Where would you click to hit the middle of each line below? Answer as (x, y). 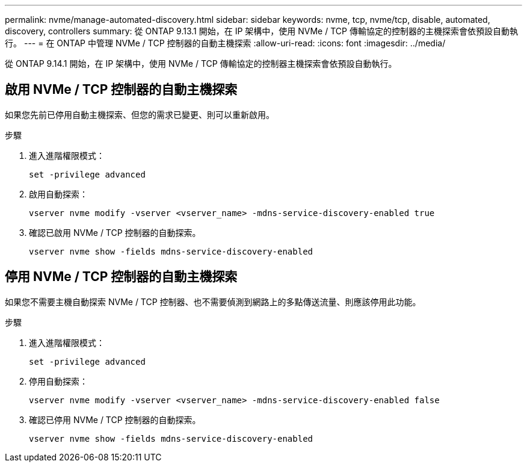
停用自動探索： (58, 381)
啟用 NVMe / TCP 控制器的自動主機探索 (121, 90)
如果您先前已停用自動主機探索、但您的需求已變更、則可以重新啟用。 (140, 114)
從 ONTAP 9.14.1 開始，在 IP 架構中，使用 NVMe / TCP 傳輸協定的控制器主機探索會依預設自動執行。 (201, 63)
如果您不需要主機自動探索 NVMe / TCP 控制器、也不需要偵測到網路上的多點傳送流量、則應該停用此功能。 (213, 302)
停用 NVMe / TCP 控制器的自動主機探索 (121, 277)
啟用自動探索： (58, 194)
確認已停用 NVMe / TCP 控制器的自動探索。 (115, 419)
